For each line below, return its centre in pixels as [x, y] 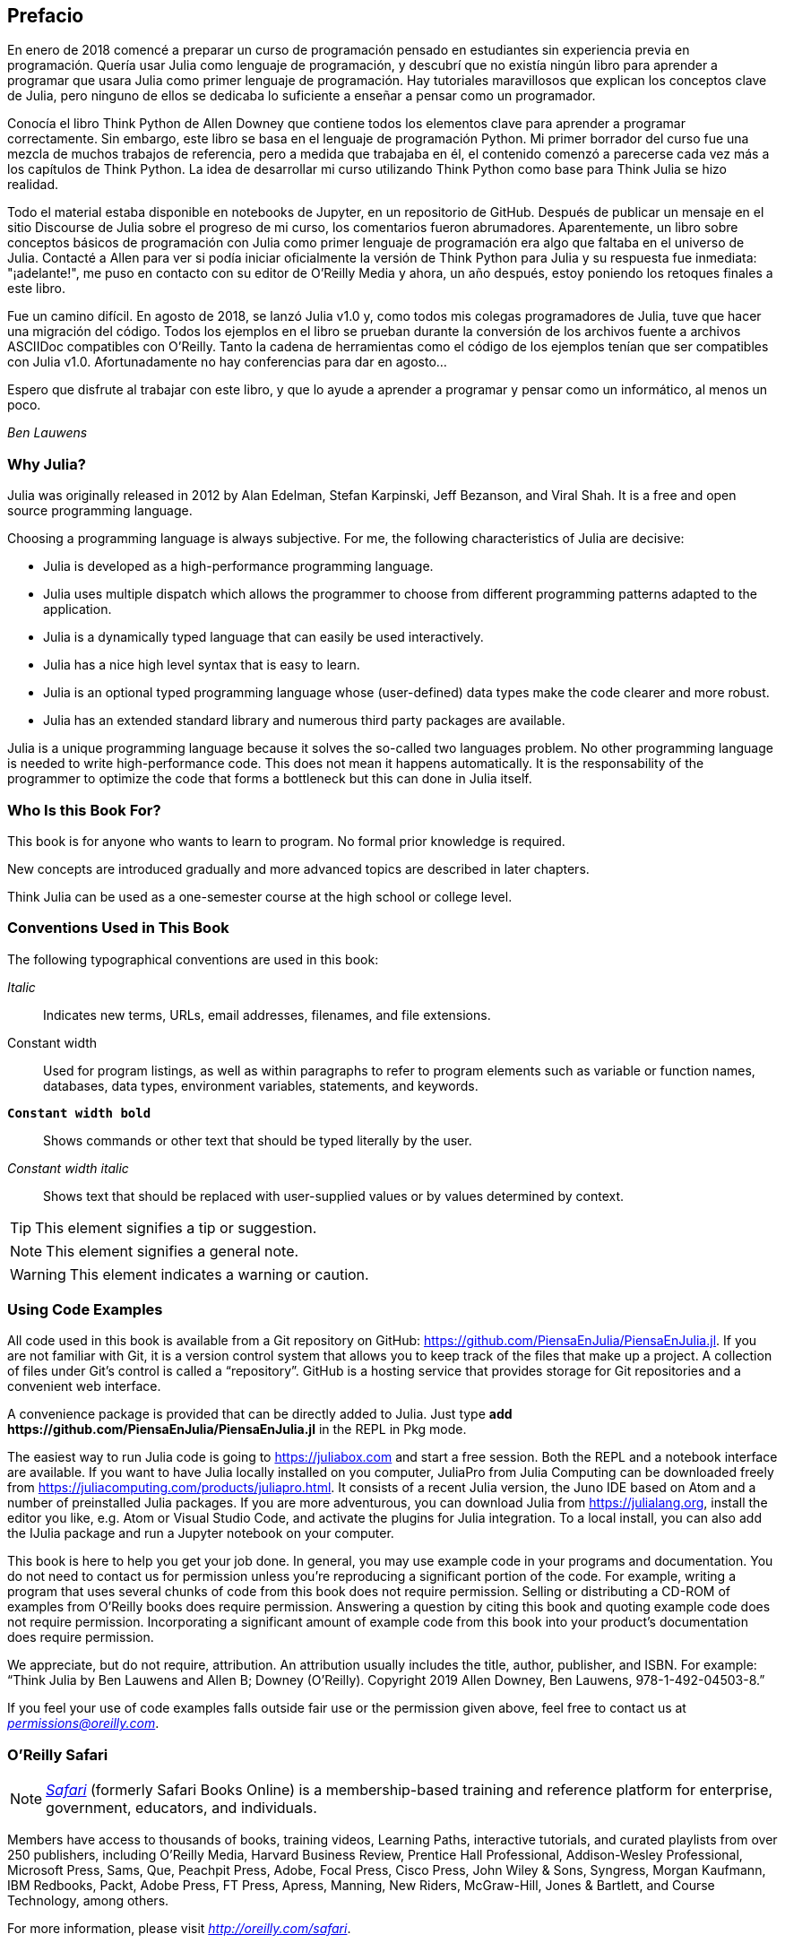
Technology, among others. [88, 1901]
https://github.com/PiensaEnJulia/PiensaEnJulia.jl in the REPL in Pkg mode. [237, 1429]
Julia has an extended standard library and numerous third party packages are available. [304, 721]
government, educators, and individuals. [181, 1808]
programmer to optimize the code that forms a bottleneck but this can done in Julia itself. [270, 779]
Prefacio [46, 16]
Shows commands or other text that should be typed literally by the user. [258, 1140]
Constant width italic [68, 1168]
